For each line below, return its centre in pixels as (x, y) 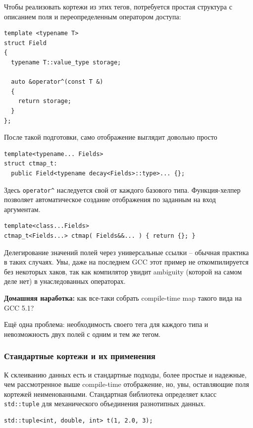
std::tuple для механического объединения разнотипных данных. (105, 403)
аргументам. (22, 209)
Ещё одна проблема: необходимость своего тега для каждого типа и (106, 324)
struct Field (25, 43)
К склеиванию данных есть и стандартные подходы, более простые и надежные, (125, 374)
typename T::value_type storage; (66, 62)
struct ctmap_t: (31, 164)
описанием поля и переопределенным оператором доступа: (93, 16)
